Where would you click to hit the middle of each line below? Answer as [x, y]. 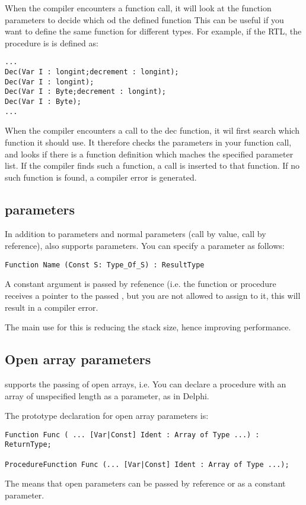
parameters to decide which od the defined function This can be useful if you [144, 19]
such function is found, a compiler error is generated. [101, 177]
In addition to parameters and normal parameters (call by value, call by [136, 234]
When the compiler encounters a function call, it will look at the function [138, 8]
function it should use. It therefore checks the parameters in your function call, [148, 142]
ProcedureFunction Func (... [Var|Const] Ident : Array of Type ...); [147, 464]
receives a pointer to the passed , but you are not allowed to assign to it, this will [153, 295]
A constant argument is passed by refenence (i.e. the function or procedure [141, 284]
